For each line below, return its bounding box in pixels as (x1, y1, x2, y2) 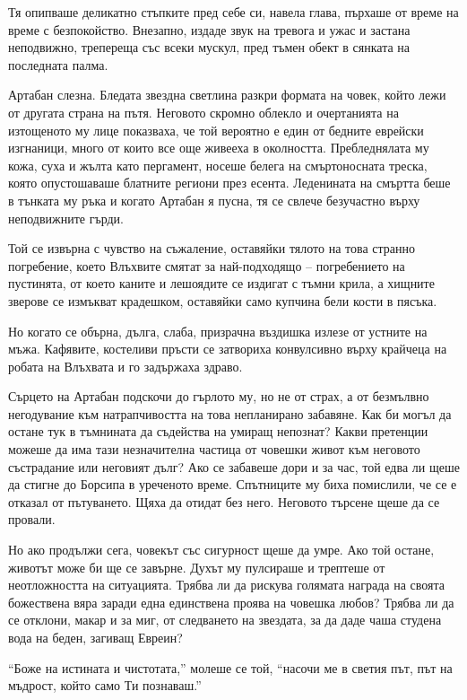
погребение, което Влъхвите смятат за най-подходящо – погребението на (8, 256, 405, 275)
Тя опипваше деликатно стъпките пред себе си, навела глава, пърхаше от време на (8, 3, 459, 21)
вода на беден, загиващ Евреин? (8, 628, 183, 646)
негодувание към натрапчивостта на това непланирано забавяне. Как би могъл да (8, 404, 452, 423)
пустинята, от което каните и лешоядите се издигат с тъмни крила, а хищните (8, 274, 435, 293)
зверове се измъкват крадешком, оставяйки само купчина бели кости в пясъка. (8, 291, 437, 310)
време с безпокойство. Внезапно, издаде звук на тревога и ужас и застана (8, 20, 411, 39)
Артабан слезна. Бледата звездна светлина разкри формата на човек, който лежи (8, 85, 446, 104)
